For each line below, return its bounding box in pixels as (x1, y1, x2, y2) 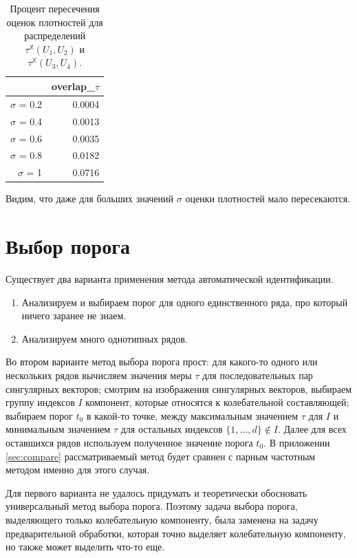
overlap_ (52, 78, 96, 93)
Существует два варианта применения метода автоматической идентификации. (6, 272, 334, 286)
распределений (24, 28, 86, 43)
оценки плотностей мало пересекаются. (185, 191, 351, 206)
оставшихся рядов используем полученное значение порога (6, 435, 253, 449)
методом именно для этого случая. (6, 462, 150, 477)
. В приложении (263, 435, 330, 449)
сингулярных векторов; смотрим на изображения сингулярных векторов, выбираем (6, 381, 352, 396)
